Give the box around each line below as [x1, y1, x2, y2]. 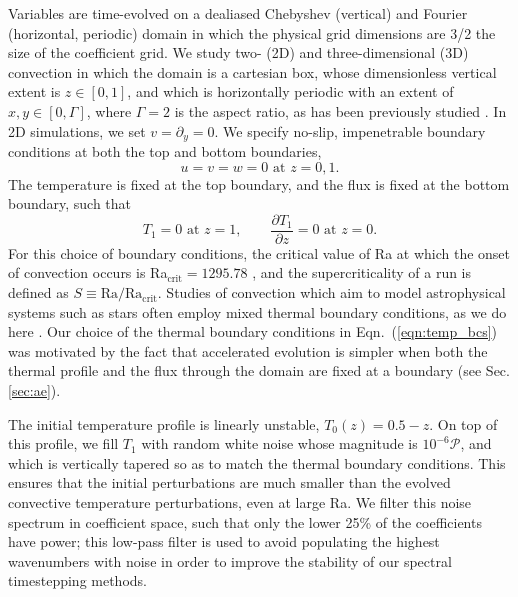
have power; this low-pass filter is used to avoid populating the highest [8, 531, 440, 552]
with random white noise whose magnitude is [141, 433, 418, 454]
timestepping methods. [8, 570, 147, 591]
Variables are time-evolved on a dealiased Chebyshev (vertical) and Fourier [8, 3, 468, 23]
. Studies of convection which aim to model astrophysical [157, 282, 506, 303]
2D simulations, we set [8, 120, 146, 141]
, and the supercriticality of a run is [252, 262, 472, 283]
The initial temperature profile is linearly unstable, [8, 413, 320, 434]
